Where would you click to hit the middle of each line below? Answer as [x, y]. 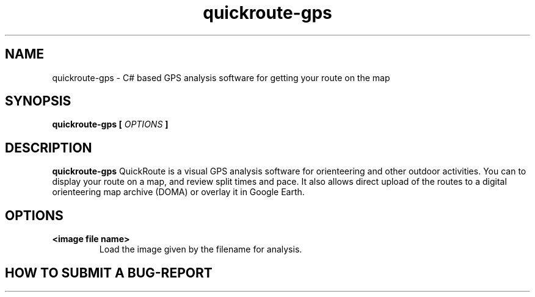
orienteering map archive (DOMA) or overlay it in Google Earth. [178, 192]
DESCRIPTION [49, 148]
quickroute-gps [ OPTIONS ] [110, 124]
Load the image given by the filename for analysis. [201, 249]
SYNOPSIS [38, 101]
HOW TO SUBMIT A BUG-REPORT [109, 273]
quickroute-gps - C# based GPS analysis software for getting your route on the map [221, 77]
